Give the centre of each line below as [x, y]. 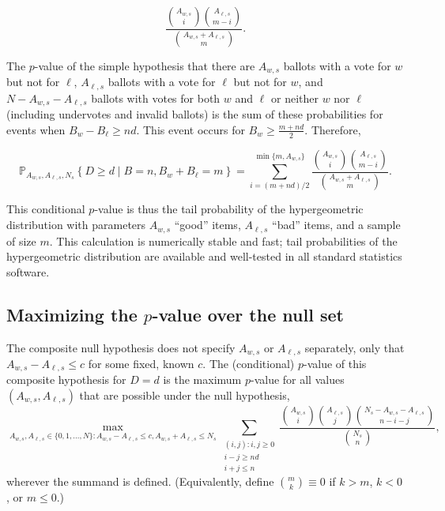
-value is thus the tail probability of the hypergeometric [229, 209]
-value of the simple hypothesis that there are [145, 65]
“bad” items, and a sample [336, 225]
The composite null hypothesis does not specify [121, 347]
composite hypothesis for [66, 379]
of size [21, 240]
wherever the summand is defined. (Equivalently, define [140, 481]
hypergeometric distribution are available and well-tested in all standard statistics [204, 256]
